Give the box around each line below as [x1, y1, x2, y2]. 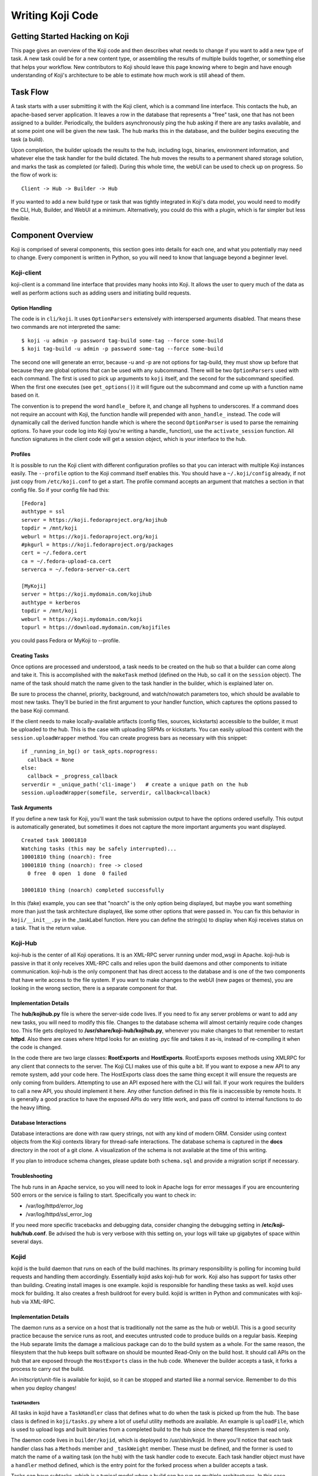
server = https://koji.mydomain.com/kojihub [21, 591, 153, 597]
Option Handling [11, 304, 52, 311]
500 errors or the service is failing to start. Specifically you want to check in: [11, 1191, 197, 1199]
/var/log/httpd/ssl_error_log [25, 1210, 92, 1217]
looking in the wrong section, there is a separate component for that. [11, 984, 178, 991]
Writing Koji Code [11, 9, 99, 22]
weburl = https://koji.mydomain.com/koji [21, 616, 143, 622]
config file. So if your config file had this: [11, 486, 110, 493]
